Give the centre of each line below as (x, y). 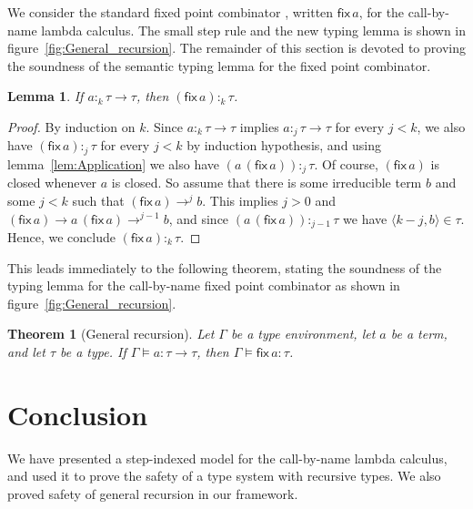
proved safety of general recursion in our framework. (153, 493)
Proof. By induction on (71, 126)
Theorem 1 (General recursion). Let (111, 334)
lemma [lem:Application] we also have (114, 163)
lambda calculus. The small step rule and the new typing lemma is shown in (253, 30)
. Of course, (346, 163)
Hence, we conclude (61, 236)
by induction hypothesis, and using (284, 145)
